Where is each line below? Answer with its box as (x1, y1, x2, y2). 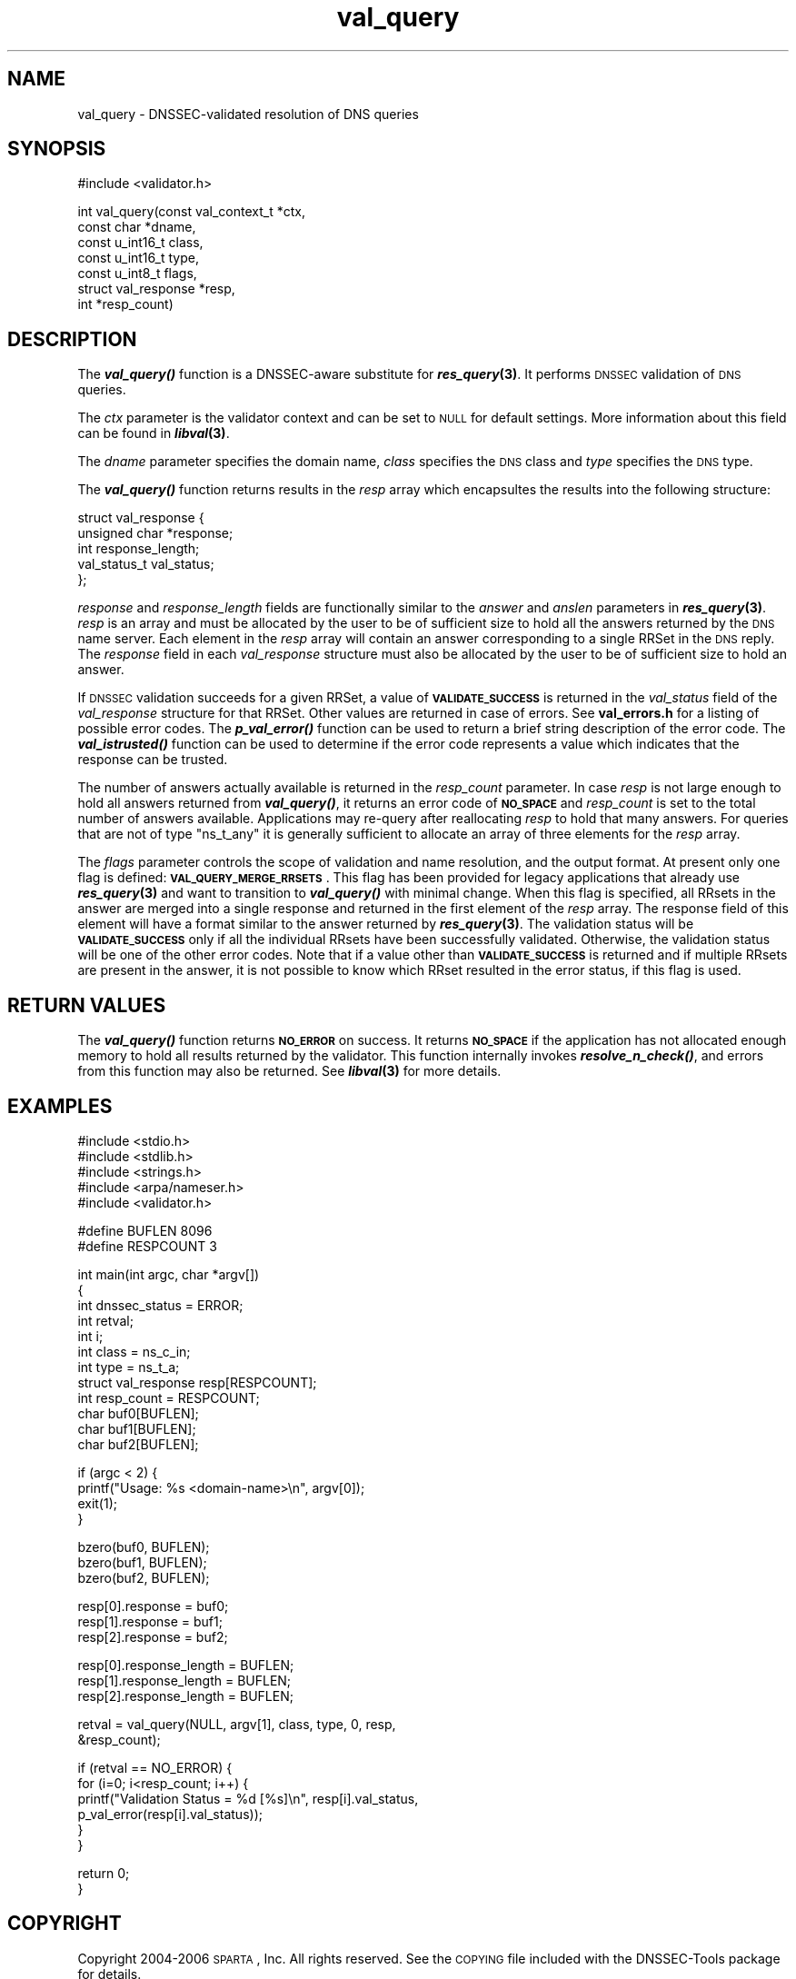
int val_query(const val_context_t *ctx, (77, 204, 305, 220)
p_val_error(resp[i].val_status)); (77, 1805, 263, 1822)
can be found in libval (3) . (77, 425, 230, 442)
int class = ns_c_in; (77, 1343, 191, 1359)
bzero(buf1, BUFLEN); (77, 1554, 207, 1570)
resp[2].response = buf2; (77, 1628, 228, 1645)
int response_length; (77, 541, 200, 557)
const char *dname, (77, 219, 196, 235)
